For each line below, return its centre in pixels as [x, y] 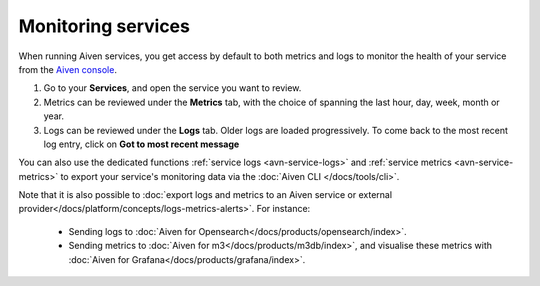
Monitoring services [104, 26]
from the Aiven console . [67, 69]
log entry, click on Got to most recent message [141, 144]
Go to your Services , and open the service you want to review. [172, 88]
